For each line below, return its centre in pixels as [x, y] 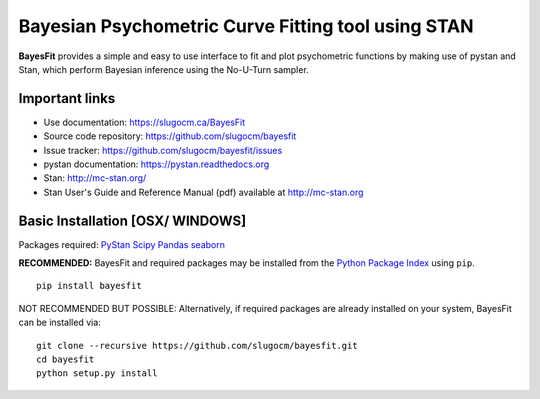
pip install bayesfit [89, 286]
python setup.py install [97, 373]
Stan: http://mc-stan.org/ [95, 178]
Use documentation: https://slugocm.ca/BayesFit [144, 122]
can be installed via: [60, 322]
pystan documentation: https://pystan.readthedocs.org [156, 164]
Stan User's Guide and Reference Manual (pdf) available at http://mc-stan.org [203, 192]
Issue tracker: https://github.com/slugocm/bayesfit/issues [163, 150]
